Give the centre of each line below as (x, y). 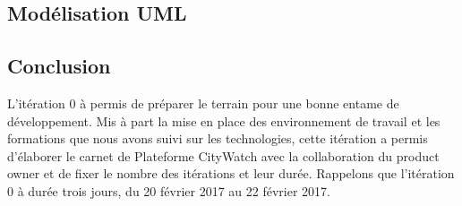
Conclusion (59, 66)
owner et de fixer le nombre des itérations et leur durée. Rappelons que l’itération (231, 173)
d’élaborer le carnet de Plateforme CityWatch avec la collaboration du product (223, 155)
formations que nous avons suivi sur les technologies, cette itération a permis (218, 138)
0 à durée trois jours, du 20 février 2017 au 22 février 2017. (169, 190)
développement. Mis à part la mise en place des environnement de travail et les (224, 120)
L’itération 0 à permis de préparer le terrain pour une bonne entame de (203, 103)
